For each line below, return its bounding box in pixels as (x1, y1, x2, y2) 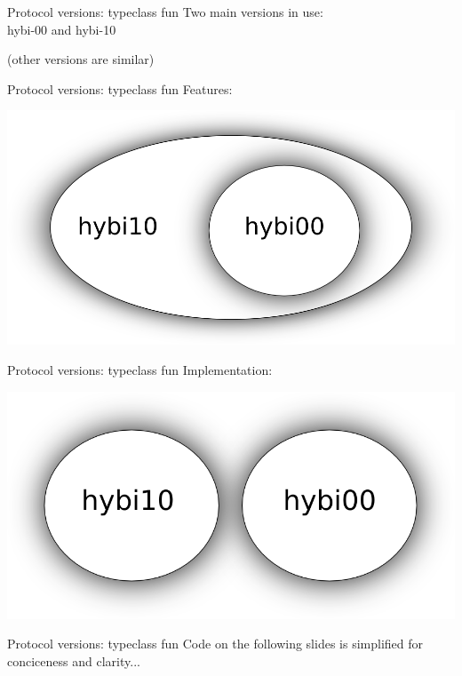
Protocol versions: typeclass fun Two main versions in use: (7, 3, 323, 20)
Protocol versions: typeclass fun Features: (7, 79, 233, 98)
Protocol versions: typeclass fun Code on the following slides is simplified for (7, 634, 423, 653)
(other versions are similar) (7, 50, 155, 68)
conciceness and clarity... (7, 651, 140, 670)
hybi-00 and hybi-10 (7, 20, 116, 38)
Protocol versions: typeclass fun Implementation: (7, 361, 273, 379)
